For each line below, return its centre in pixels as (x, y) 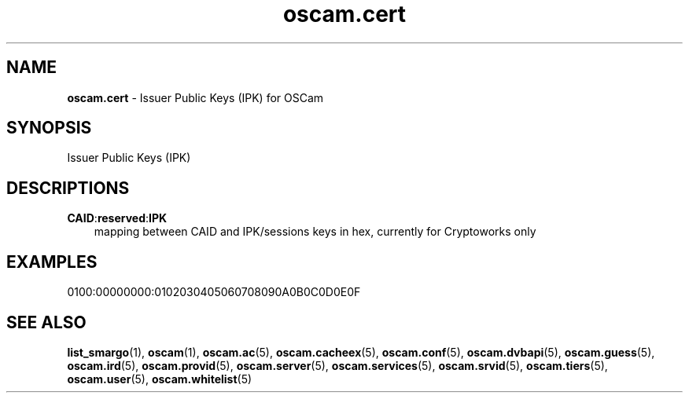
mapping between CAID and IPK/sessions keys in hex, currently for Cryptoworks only (315, 232)
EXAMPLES (52, 262)
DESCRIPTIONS (68, 188)
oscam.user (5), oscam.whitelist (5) (160, 379)
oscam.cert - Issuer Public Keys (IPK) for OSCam (195, 97)
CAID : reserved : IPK (117, 218)
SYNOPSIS (49, 128)
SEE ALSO (46, 322)
